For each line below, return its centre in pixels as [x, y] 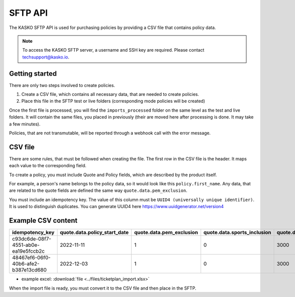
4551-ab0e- [26, 245]
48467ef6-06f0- [31, 258]
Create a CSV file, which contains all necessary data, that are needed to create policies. [110, 94]
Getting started [33, 74]
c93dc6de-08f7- [32, 239]
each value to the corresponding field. [48, 166]
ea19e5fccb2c [29, 251]
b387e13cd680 [29, 270]
